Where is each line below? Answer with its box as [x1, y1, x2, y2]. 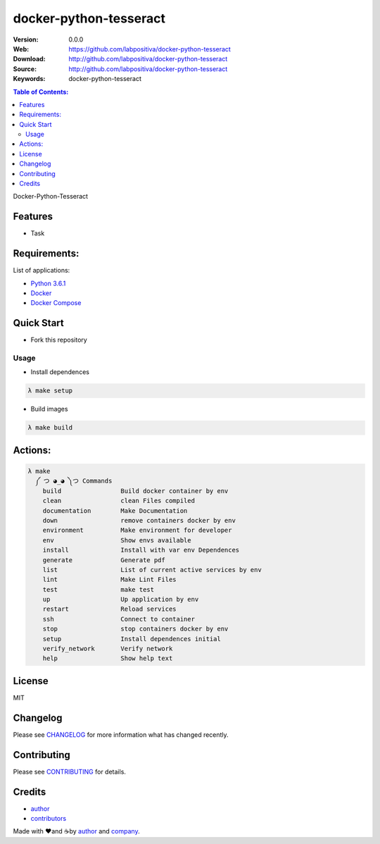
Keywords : [13, 75, 46, 83]
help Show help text [42, 654, 173, 662]
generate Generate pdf [42, 556, 165, 564]
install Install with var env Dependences [42, 546, 240, 554]
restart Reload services [42, 605, 177, 613]
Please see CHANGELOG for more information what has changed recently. [13, 730, 229, 739]
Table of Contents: [13, 87, 69, 96]
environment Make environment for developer [42, 526, 232, 535]
